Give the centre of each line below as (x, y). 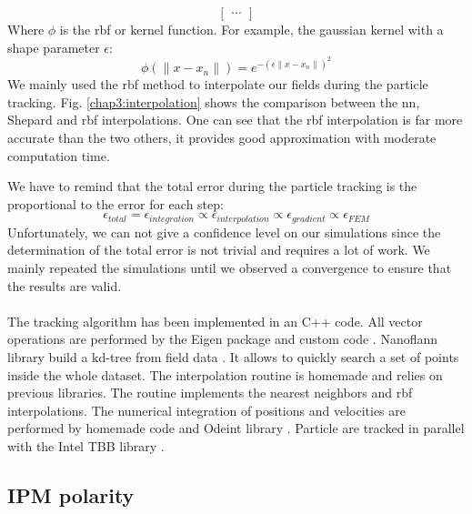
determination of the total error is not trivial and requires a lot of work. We (219, 250)
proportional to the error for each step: (115, 203)
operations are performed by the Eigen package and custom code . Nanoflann (223, 339)
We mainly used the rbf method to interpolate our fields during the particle (218, 84)
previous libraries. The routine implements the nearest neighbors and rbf (210, 393)
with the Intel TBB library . (86, 445)
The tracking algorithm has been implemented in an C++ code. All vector (215, 321)
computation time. (59, 155)
